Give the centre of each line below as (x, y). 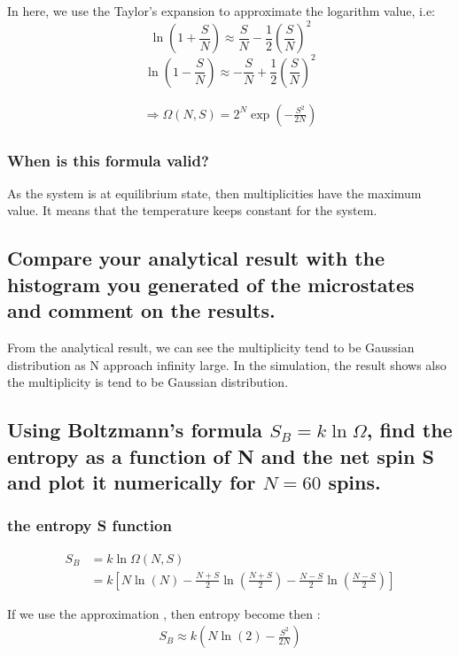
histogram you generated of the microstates (211, 284)
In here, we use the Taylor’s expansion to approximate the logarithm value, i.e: (221, 11)
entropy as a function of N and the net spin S (221, 455)
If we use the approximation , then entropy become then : (164, 613)
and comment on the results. (141, 310)
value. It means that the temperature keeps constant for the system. (192, 210)
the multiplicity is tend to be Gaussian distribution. (148, 382)
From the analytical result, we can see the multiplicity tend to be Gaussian (211, 347)
